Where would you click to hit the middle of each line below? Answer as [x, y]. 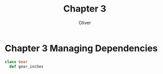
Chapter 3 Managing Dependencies [81, 48]
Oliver [85, 23]
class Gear [16, 62]
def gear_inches [26, 66]
